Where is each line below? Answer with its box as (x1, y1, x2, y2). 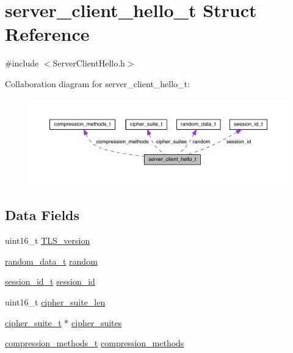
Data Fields (5, 205, 80, 224)
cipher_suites (71, 316, 122, 329)
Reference (5, 21, 90, 46)
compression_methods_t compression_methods (5, 337, 184, 349)
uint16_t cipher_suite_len (5, 295, 106, 308)
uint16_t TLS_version (5, 234, 90, 247)
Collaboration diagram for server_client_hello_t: (5, 77, 190, 90)
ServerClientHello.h (52, 57, 125, 70)
